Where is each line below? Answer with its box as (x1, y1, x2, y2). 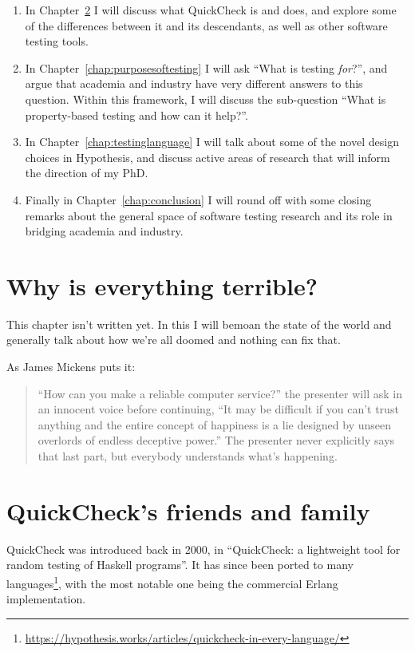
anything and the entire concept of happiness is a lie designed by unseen (38, 416, 391, 433)
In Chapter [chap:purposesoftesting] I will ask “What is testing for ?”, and (25, 59, 388, 76)
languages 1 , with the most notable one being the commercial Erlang (6, 572, 338, 591)
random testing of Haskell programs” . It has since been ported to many (6, 556, 354, 573)
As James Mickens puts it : (6, 358, 136, 375)
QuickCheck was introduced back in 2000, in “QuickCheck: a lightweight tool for (6, 540, 401, 557)
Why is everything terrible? (6, 269, 318, 302)
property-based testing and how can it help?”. (25, 106, 248, 123)
